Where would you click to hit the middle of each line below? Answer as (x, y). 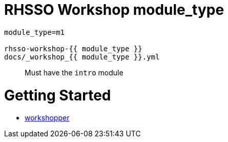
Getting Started (58, 95)
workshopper (47, 118)
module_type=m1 (35, 32)
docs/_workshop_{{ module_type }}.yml (82, 57)
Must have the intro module (74, 72)
